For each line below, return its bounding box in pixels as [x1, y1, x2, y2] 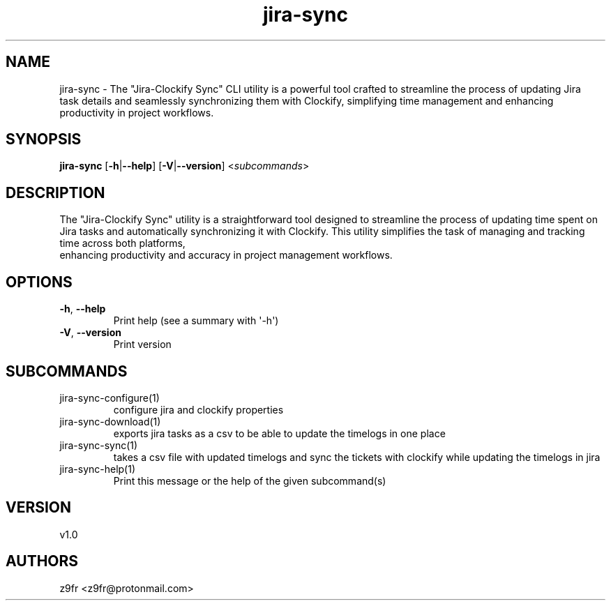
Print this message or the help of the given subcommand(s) [113, 474, 386, 487]
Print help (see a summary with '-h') [113, 315, 279, 327]
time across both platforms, [59, 237, 186, 250]
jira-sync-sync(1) [59, 439, 138, 451]
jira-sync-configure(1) [59, 391, 160, 404]
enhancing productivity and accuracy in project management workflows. [59, 249, 393, 262]
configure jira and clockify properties [113, 403, 284, 416]
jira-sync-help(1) [59, 462, 136, 475]
